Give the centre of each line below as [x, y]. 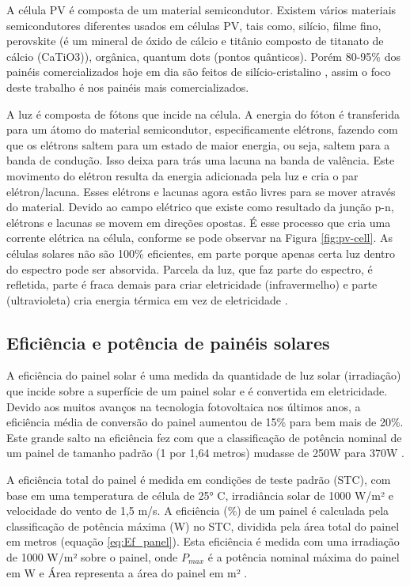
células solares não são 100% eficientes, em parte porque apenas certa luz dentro [201, 253]
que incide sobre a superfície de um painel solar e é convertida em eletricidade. [197, 391]
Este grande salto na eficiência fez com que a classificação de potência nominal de [204, 437]
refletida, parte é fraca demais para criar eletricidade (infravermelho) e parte [192, 284]
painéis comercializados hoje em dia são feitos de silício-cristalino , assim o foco [199, 72]
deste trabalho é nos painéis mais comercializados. [128, 87]
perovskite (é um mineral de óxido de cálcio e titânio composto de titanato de [195, 41]
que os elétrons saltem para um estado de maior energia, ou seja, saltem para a [198, 144]
